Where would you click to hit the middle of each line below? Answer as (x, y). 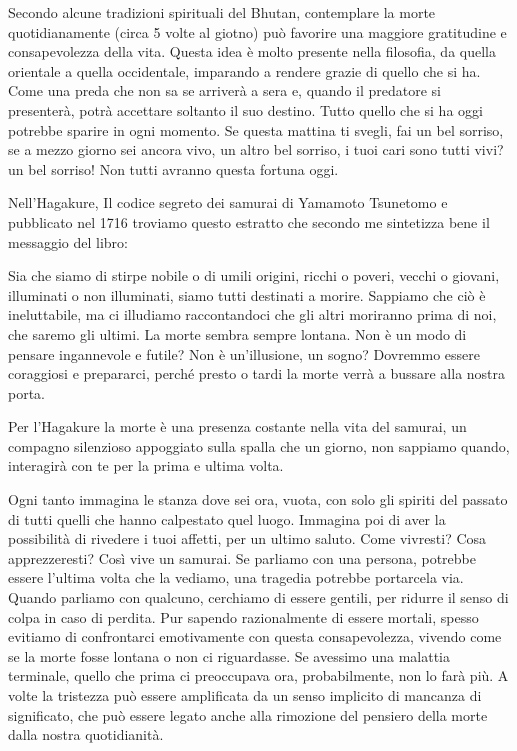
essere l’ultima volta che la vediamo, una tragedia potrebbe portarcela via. (236, 577)
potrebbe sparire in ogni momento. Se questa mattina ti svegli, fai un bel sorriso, (256, 129)
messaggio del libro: (68, 241)
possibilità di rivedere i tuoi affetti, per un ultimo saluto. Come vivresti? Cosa (247, 538)
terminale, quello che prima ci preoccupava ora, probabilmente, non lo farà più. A (258, 675)
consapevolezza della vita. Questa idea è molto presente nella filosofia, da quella (252, 51)
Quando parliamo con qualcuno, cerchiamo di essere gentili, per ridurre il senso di (258, 597)
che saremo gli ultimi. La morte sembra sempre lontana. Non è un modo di (237, 333)
